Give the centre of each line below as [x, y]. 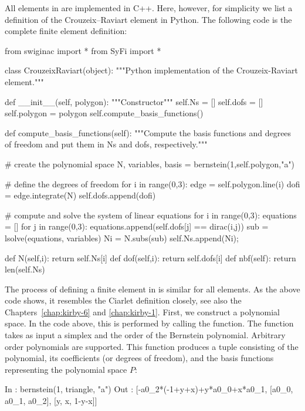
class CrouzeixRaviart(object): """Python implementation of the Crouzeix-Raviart [152, 70]
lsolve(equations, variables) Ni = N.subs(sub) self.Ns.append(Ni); [122, 237]
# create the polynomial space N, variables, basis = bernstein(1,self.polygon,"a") [150, 164]
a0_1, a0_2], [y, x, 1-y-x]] [51, 401]
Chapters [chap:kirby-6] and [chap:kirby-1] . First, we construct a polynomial [142, 311]
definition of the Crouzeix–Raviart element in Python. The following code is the [148, 19]
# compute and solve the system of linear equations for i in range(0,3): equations [151, 215]
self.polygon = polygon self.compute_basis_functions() [104, 113]
